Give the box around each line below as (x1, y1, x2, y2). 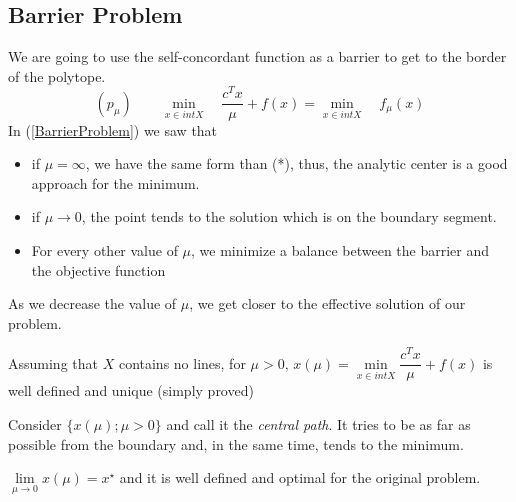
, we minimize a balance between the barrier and (191, 239, 490, 260)
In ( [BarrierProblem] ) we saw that (8, 119, 218, 140)
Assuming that (8, 352, 98, 373)
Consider (8, 414, 62, 435)
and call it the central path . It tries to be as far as (166, 414, 471, 435)
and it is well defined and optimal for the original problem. (119, 467, 481, 488)
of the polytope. (8, 65, 106, 86)
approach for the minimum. (31, 172, 200, 193)
